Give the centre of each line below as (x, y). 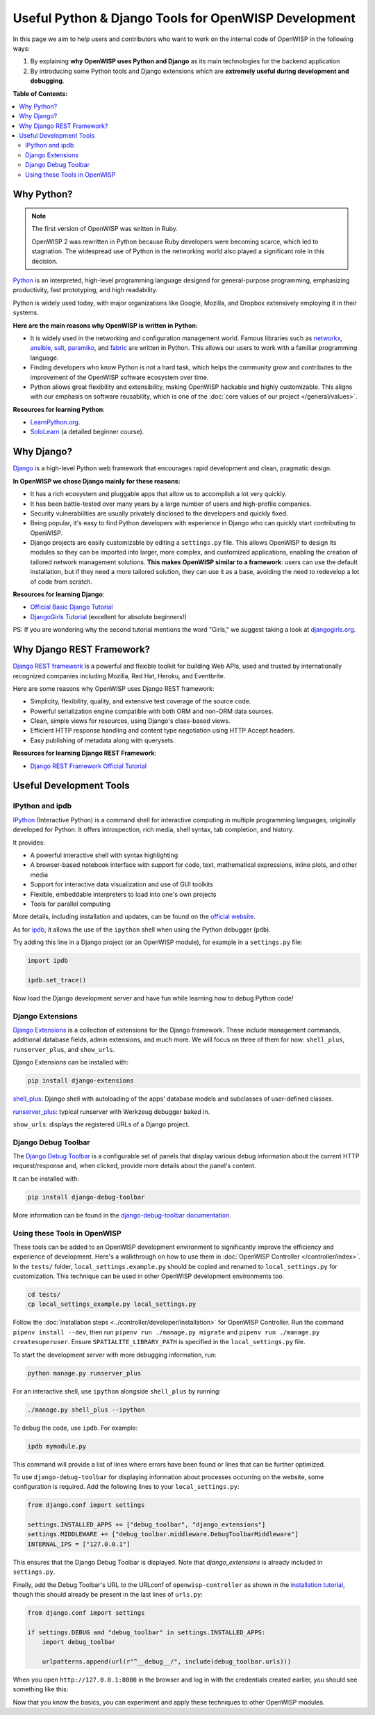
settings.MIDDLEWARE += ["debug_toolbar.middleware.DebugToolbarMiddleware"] (163, 1534)
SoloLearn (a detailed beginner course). (87, 432)
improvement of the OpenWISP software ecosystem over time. (119, 377)
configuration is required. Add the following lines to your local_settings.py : (126, 1487)
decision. (45, 261)
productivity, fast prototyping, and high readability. (85, 290)
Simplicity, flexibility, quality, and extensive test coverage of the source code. (141, 701)
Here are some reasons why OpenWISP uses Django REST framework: (114, 688)
